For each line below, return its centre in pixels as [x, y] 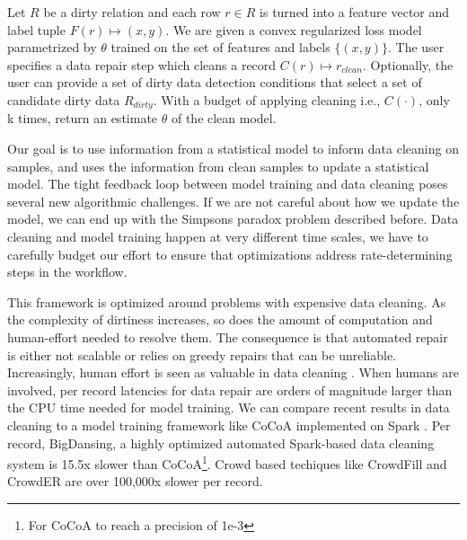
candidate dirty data [64, 99]
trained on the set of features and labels [220, 47]
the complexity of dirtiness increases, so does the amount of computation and [220, 319]
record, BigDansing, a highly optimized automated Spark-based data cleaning [221, 443]
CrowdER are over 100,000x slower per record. [135, 481]
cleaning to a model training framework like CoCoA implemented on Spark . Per [229, 425]
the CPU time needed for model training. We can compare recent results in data [229, 407]
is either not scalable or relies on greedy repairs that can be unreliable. [202, 354]
